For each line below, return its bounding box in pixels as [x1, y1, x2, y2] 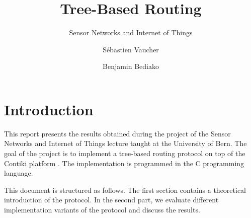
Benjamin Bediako [103, 61, 159, 71]
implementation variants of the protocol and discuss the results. [4, 204, 200, 214]
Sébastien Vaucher [103, 44, 159, 54]
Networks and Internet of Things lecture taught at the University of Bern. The [4, 138, 247, 149]
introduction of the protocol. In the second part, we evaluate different [4, 194, 219, 205]
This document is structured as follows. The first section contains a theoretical [4, 184, 246, 195]
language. [4, 168, 33, 178]
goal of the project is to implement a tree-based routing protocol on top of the [4, 148, 245, 159]
